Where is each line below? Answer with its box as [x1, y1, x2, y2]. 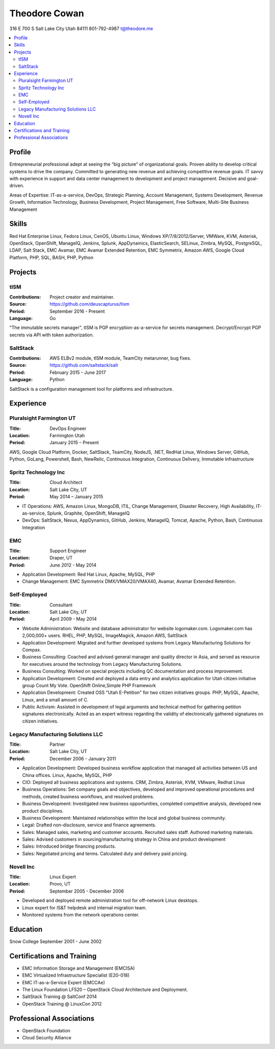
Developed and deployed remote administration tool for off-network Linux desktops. [22, 897, 199, 904]
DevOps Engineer [49, 425, 87, 432]
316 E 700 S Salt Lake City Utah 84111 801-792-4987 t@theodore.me [9, 25, 153, 32]
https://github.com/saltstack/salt [49, 362, 118, 368]
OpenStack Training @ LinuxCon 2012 [22, 1001, 102, 1007]
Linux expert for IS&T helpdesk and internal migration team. [22, 904, 147, 910]
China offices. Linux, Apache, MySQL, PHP [22, 772, 112, 778]
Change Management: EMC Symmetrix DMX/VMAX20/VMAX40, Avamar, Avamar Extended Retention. [22, 578, 236, 584]
